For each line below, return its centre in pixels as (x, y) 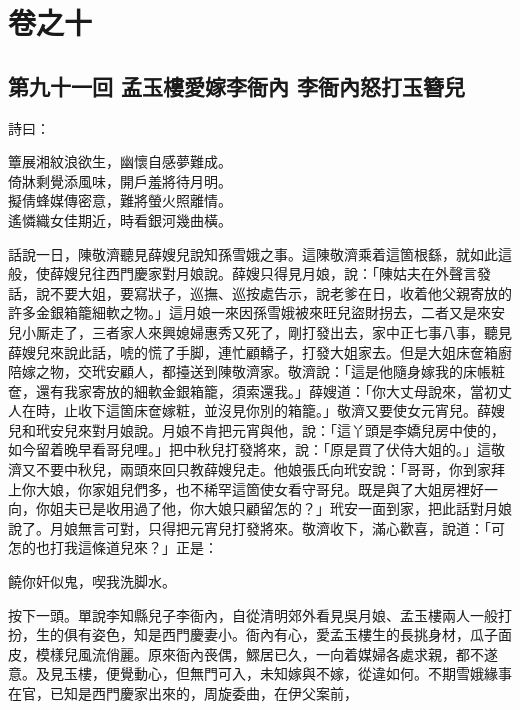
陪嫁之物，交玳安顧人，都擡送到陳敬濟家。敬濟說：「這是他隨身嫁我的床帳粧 (256, 371)
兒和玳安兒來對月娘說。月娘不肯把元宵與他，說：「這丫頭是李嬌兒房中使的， (256, 429)
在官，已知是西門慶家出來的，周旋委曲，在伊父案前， (183, 693)
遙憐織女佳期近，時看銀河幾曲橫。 (120, 219)
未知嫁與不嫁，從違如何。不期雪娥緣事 (385, 673)
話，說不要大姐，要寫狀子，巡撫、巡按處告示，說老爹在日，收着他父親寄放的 (260, 292)
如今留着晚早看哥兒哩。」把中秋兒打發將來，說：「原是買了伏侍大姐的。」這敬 (256, 449)
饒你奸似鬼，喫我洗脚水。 (92, 581)
